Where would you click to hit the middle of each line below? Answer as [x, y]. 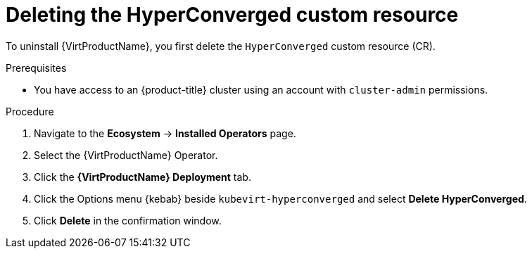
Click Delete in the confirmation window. [128, 220]
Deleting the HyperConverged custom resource [232, 15]
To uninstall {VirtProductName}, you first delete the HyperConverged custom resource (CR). [221, 46]
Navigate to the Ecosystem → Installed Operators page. [165, 133]
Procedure [30, 111]
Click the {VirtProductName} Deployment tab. [142, 177]
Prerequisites [36, 68]
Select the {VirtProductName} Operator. [126, 155]
